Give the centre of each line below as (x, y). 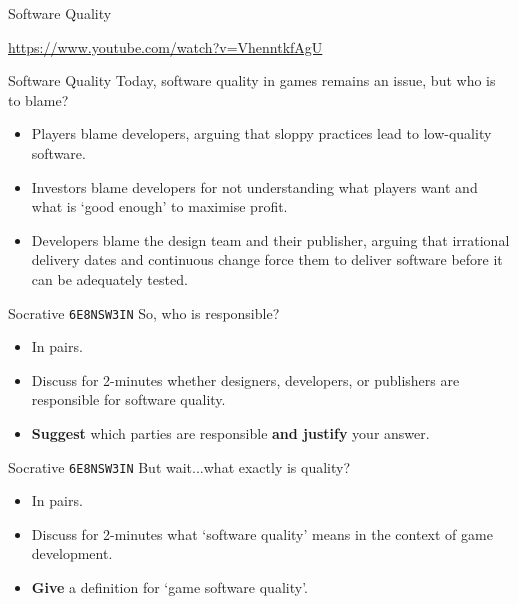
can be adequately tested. (109, 278)
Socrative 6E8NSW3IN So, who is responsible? (144, 312)
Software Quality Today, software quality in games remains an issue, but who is (252, 80)
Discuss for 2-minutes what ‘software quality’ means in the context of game (262, 533)
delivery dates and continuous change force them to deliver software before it (267, 259)
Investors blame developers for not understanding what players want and (254, 186)
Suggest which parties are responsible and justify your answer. (230, 432)
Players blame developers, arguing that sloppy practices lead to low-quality (261, 133)
